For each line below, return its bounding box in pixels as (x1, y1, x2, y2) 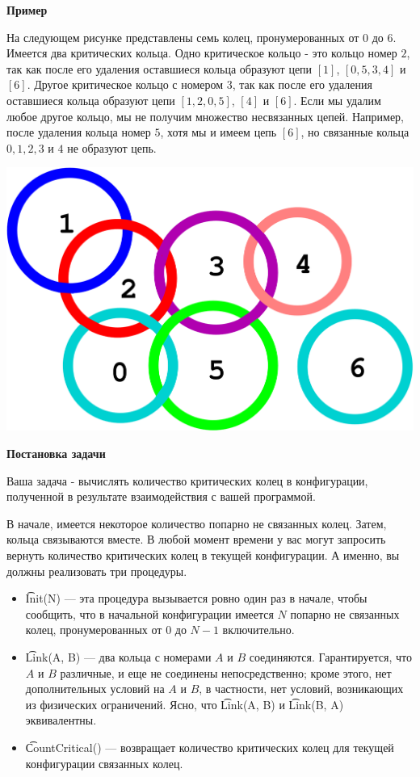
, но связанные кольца (300, 124, 409, 141)
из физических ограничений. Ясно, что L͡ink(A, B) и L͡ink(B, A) (25, 695, 344, 712)
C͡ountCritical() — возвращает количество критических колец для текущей (25, 738, 394, 755)
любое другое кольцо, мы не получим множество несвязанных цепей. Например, (6, 107, 405, 124)
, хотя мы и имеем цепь (160, 124, 277, 141)
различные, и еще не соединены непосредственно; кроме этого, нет (60, 664, 392, 681)
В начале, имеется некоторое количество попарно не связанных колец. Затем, (6, 514, 387, 531)
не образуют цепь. (67, 139, 157, 156)
